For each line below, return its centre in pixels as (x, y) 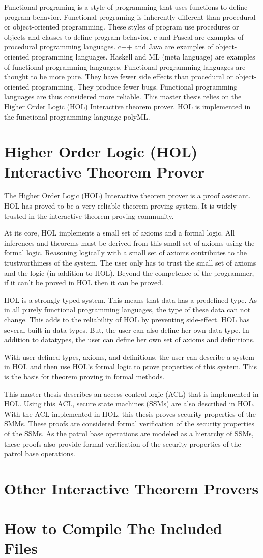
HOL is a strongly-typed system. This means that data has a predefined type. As (131, 299)
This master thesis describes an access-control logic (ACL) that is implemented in (131, 393)
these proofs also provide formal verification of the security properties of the (123, 443)
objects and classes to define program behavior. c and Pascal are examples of (124, 36)
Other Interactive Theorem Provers (131, 488)
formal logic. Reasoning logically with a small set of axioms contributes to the (126, 253)
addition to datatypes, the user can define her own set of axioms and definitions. (129, 340)
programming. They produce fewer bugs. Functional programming (135, 86)
